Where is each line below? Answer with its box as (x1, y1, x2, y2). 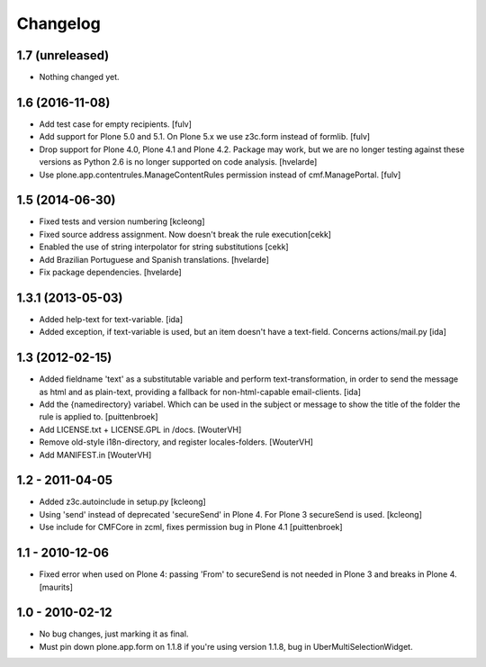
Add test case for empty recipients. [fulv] (39, 118, 193, 130)
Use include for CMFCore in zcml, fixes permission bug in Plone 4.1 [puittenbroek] (39, 522, 343, 533)
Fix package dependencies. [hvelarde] (39, 266, 182, 277)
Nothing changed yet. (39, 72, 121, 83)
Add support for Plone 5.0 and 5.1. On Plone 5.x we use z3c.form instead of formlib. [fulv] (39, 131, 371, 142)
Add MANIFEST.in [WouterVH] (39, 449, 152, 460)
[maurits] (39, 581, 74, 592)
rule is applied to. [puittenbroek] (39, 411, 158, 422)
